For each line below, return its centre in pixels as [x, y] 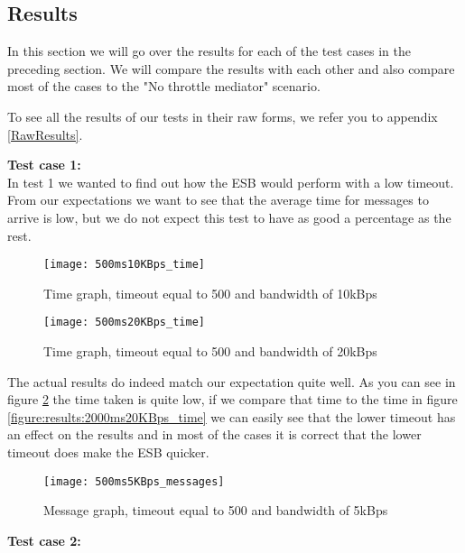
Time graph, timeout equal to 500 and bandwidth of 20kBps [210, 351]
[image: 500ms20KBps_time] [124, 323]
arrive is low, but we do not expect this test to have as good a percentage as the [229, 217]
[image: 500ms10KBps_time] [124, 265]
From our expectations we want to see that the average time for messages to [218, 200]
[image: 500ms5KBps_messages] [134, 481]
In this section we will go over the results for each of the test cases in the [209, 51]
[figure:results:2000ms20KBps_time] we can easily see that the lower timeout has [232, 416]
